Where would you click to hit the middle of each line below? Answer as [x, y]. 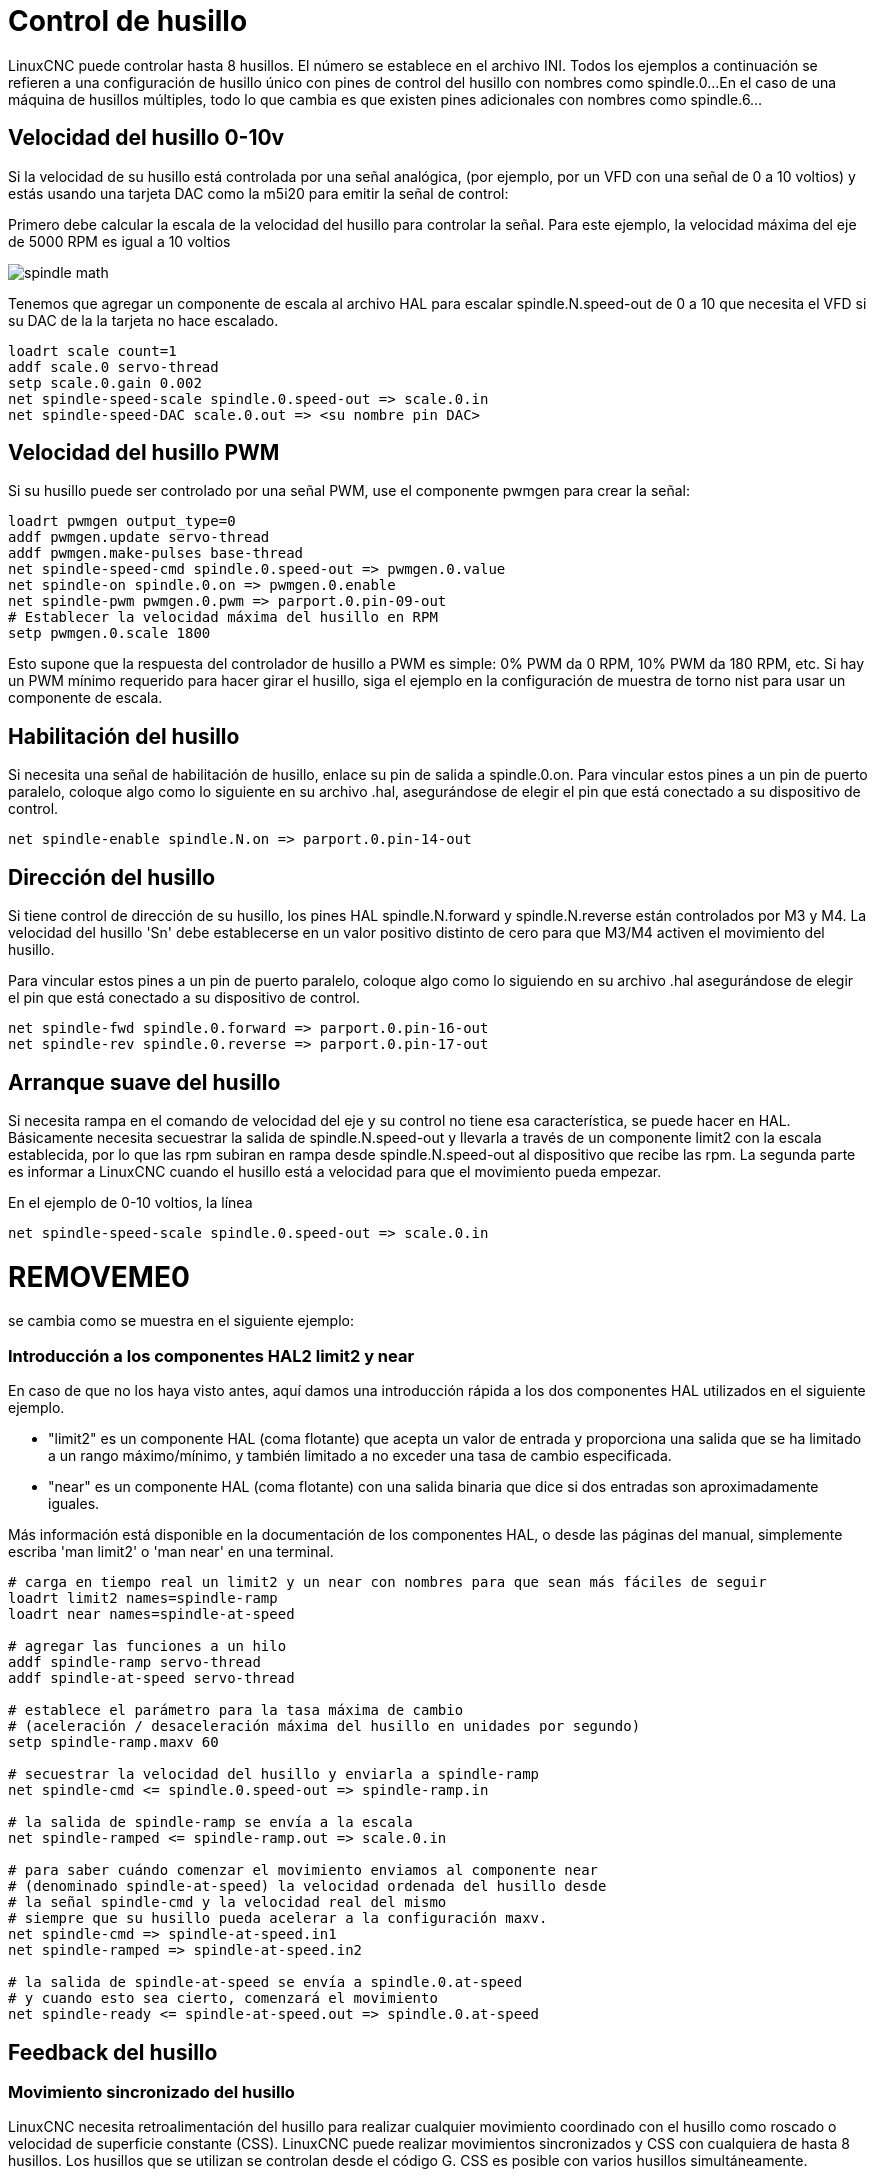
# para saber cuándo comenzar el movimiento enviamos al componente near [303, 1870]
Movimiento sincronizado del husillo [151, 2092]
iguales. [74, 1504]
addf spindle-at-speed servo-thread [151, 1678]
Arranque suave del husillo [144, 1082]
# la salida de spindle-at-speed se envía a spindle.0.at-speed [265, 1982]
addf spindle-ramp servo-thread [134, 1662]
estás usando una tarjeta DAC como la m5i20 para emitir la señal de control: [258, 193]
